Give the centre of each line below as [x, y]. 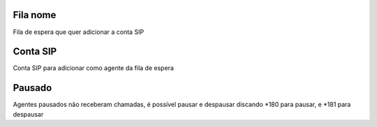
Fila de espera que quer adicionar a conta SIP [79, 32]
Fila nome [35, 15]
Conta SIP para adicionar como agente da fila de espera [94, 68]
